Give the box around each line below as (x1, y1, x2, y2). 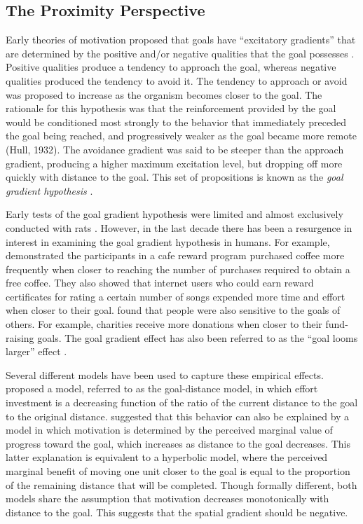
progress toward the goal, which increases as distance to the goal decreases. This (6, 436, 350, 450)
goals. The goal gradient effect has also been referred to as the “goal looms (37, 330, 358, 345)
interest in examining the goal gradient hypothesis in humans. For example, (6, 234, 330, 249)
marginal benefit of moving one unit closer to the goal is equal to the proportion (6, 464, 350, 478)
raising (6, 330, 34, 345)
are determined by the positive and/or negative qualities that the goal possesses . (6, 46, 355, 60)
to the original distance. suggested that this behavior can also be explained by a (6, 408, 350, 423)
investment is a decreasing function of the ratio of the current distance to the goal (6, 395, 358, 410)
